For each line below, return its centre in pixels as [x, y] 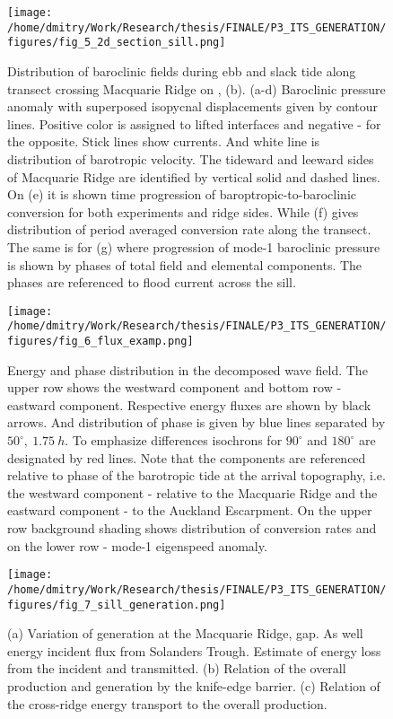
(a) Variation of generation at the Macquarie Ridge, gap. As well [185, 633]
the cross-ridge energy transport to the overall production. [167, 703]
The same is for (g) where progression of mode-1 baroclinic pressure [194, 246]
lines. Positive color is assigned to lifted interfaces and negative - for [194, 123]
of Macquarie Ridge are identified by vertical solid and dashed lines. [194, 176]
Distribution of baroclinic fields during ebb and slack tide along [182, 70]
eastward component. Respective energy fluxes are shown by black [189, 404]
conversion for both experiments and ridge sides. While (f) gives [183, 211]
